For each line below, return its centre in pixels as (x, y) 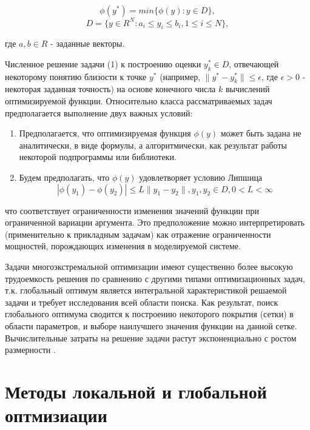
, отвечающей (254, 63)
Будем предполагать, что (64, 177)
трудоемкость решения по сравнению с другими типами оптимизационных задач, (155, 278)
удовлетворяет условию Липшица (201, 177)
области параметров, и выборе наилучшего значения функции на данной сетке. (151, 325)
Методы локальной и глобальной (136, 391)
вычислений (248, 89)
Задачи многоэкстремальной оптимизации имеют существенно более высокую (149, 267)
